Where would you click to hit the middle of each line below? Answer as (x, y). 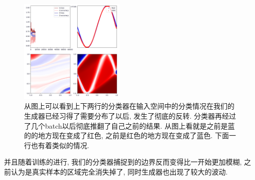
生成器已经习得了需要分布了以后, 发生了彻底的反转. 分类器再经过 (130, 115)
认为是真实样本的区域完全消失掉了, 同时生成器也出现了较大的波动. (119, 171)
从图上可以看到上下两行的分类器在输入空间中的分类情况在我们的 (129, 106)
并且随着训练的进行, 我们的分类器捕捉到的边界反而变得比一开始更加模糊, (123, 162)
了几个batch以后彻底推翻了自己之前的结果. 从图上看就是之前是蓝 (130, 125)
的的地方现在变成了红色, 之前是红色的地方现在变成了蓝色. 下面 (127, 135)
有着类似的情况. (63, 145)
